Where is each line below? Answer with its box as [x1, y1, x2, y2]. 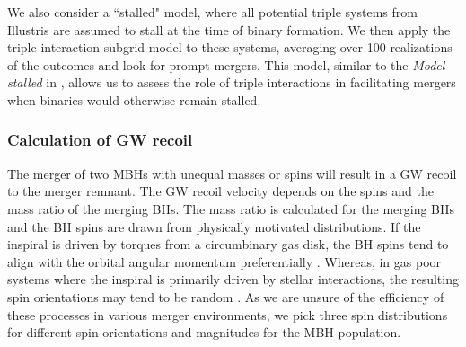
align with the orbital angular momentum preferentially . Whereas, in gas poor [7, 252, 442, 271]
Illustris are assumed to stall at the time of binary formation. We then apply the [7, 20, 451, 39]
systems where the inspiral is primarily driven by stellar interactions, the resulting [7, 270, 459, 289]
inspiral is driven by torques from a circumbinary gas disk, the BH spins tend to [7, 235, 449, 254]
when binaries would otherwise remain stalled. [7, 90, 261, 109]
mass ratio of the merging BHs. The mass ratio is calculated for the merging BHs [7, 199, 455, 218]
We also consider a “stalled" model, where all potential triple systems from [7, 3, 418, 21]
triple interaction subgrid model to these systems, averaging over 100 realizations [7, 38, 453, 57]
